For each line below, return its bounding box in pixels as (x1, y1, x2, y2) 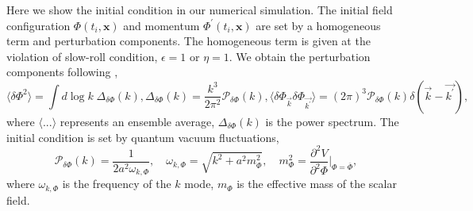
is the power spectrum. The (265, 113, 399, 129)
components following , (6, 63, 118, 80)
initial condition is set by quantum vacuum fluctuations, (6, 129, 279, 145)
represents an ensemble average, (60, 113, 215, 129)
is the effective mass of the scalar (236, 175, 397, 192)
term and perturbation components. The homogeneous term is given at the (6, 33, 371, 49)
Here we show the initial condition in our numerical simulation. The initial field (6, 2, 393, 17)
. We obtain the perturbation (229, 48, 371, 64)
